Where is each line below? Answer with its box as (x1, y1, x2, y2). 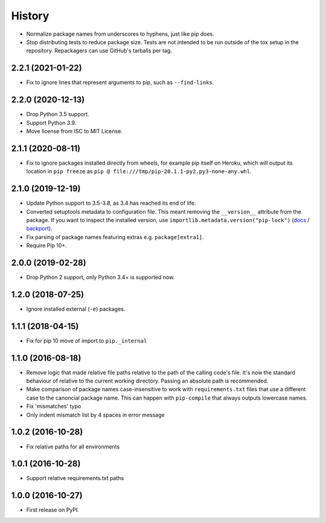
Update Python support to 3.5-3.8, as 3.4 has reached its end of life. (26, 200, 196, 207)
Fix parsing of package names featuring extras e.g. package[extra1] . (26, 233, 205, 240)
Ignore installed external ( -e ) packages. (26, 305, 126, 312)
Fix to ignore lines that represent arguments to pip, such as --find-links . (26, 79, 214, 86)
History (11, 9, 50, 22)
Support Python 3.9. (26, 119, 77, 127)
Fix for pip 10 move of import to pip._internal (26, 337, 147, 344)
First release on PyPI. (26, 506, 80, 514)
